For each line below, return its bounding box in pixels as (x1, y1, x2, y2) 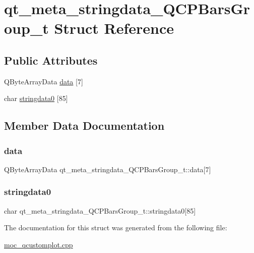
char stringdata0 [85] (4, 93, 68, 104)
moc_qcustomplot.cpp (4, 239, 73, 249)
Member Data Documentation (4, 118, 165, 133)
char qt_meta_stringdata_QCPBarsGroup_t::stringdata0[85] (4, 205, 196, 216)
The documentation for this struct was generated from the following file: (4, 222, 227, 233)
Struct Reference (54, 18, 174, 38)
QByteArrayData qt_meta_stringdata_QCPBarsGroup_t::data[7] (4, 164, 211, 174)
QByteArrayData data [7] (4, 76, 83, 86)
